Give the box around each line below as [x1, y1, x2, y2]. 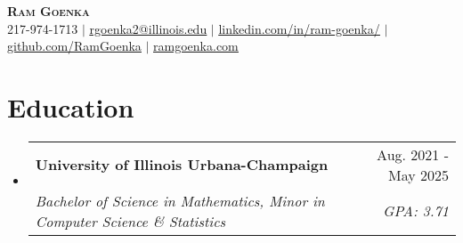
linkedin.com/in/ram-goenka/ [218, 19, 380, 37]
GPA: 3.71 [383, 200, 449, 222]
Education [7, 88, 134, 125]
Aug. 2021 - [377, 143, 449, 165]
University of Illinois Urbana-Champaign [35, 154, 329, 175]
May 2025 [387, 164, 449, 185]
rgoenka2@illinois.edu [89, 19, 207, 37]
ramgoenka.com [153, 36, 239, 55]
